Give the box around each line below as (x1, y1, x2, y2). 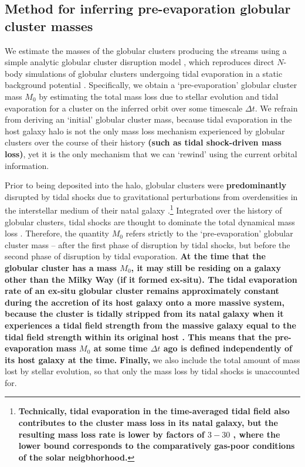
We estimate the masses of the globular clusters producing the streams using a (5, 44, 287, 56)
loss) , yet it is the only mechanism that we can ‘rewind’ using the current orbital (5, 147, 297, 160)
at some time (93, 342, 148, 354)
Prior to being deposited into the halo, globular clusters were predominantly (5, 179, 287, 191)
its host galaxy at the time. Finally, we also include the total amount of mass (5, 353, 300, 366)
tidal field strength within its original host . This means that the (5, 330, 272, 343)
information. (5, 159, 49, 171)
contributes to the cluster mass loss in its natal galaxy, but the (18, 417, 278, 429)
